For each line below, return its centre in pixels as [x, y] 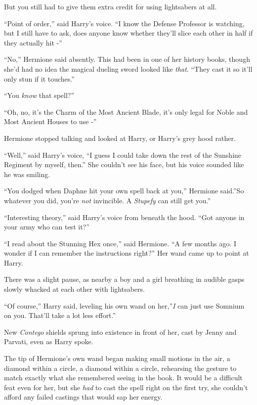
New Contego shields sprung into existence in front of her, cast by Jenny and [120, 332]
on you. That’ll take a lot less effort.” [60, 315]
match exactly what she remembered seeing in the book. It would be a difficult [123, 378]
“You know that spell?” [39, 95]
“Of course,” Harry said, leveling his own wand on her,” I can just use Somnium [124, 305]
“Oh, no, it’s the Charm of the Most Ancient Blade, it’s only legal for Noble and [126, 112]
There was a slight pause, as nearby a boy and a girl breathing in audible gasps [124, 279]
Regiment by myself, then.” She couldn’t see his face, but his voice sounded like [124, 164]
